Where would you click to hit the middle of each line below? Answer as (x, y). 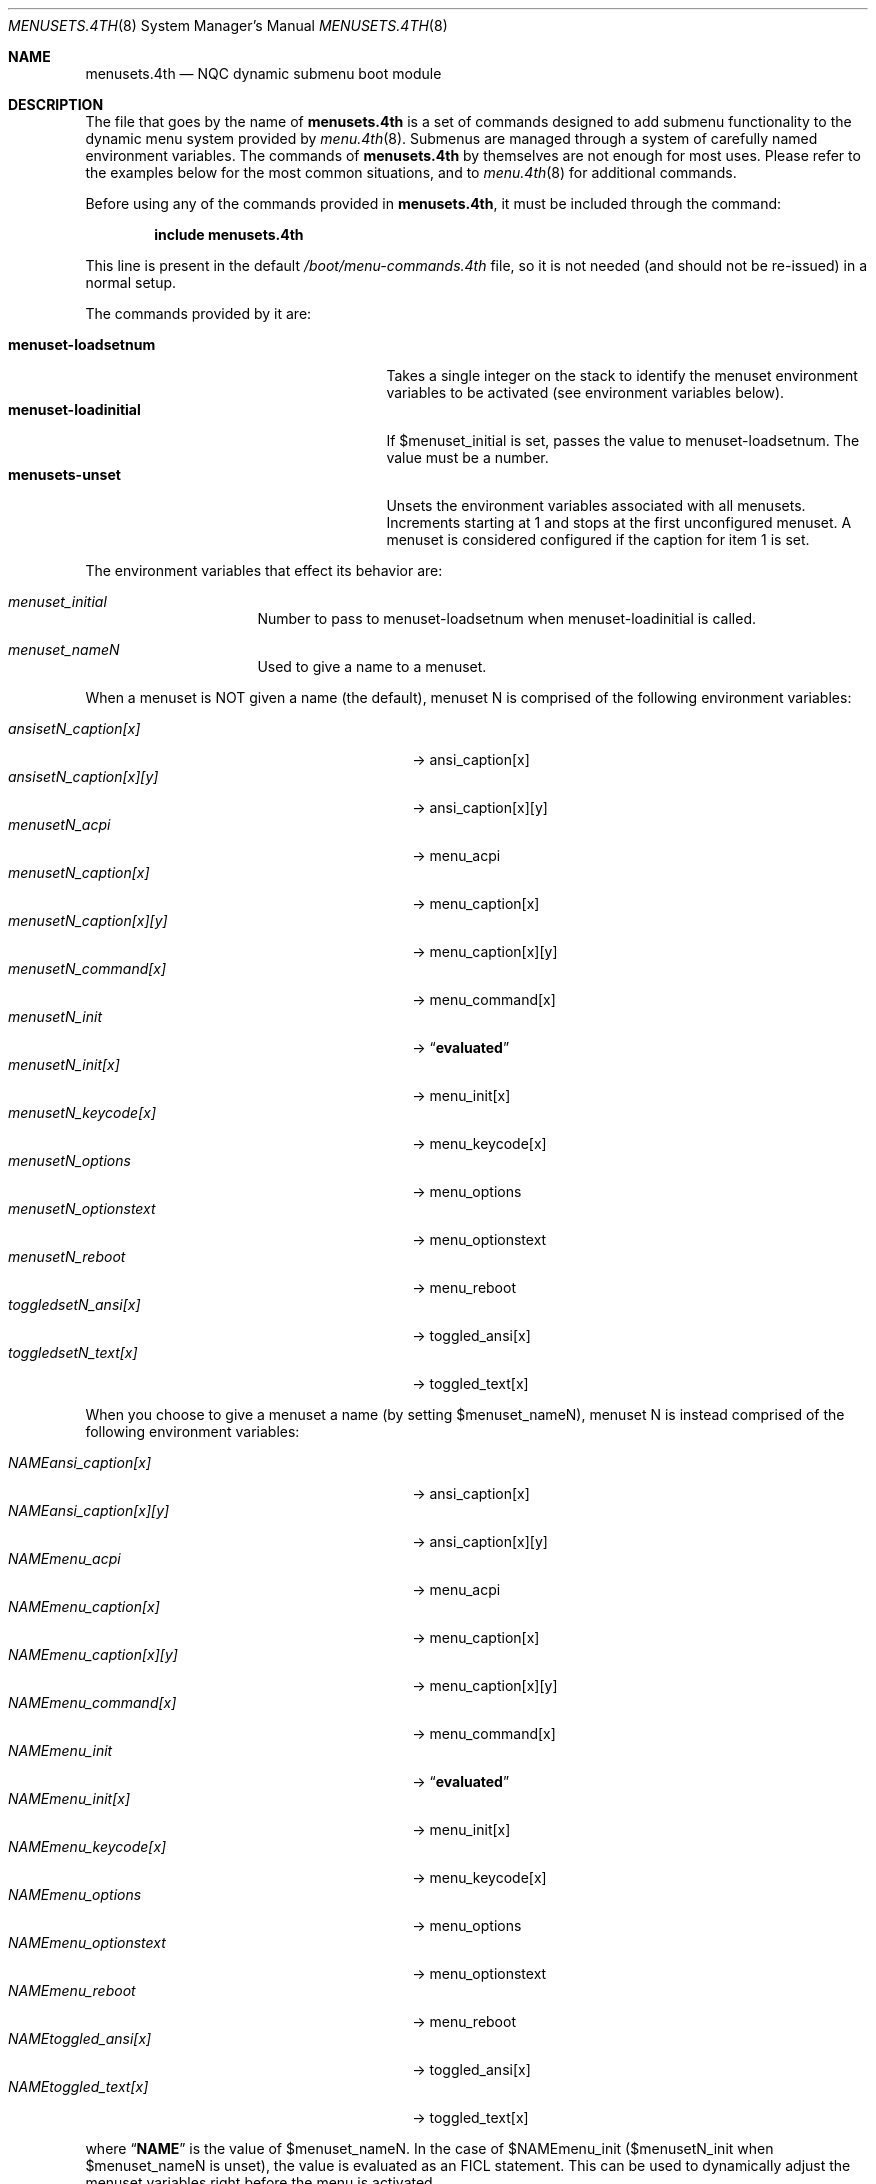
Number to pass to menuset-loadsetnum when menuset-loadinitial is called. (506, 618)
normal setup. (131, 282)
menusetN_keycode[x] (82, 1112)
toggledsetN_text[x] (73, 1352)
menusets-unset (64, 474)
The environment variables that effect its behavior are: (264, 570)
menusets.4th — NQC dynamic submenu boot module (263, 73)
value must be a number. (467, 457)
